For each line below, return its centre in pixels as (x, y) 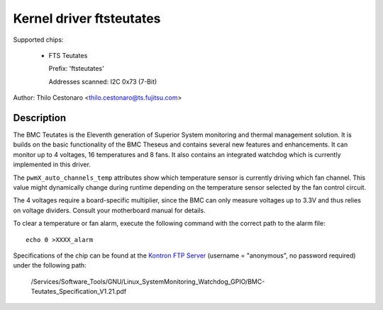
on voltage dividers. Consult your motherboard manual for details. (109, 210)
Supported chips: (38, 40)
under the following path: (50, 265)
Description (40, 118)
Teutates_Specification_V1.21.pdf (79, 292)
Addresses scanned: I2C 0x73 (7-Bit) (103, 81)
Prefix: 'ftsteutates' (76, 69)
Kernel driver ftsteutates (87, 18)
